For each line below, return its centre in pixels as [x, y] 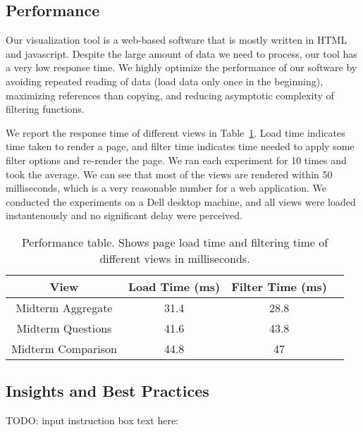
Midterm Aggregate [64, 307]
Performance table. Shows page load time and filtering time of [175, 242]
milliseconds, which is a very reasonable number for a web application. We [166, 188]
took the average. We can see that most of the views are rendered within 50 [169, 174]
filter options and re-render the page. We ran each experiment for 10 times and [176, 160]
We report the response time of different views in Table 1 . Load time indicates [176, 132]
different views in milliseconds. [175, 258]
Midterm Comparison [64, 348]
